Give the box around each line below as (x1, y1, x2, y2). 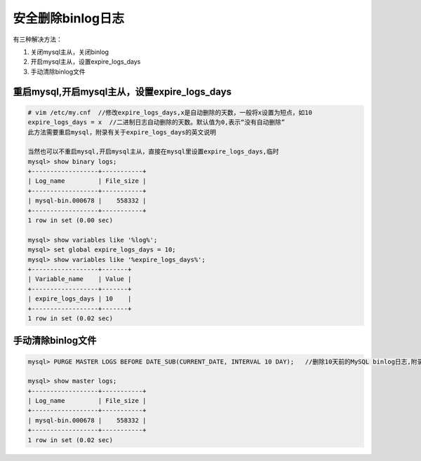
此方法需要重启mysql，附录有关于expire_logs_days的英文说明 (27, 128, 217, 136)
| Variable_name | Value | (27, 275, 132, 283)
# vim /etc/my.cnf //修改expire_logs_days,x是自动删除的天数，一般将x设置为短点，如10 (27, 109, 312, 116)
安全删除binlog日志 (13, 11, 125, 26)
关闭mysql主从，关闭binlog (30, 48, 109, 56)
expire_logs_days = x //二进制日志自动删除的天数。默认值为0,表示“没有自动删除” (27, 118, 286, 126)
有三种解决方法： (13, 35, 62, 43)
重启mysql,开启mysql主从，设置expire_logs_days (13, 85, 232, 97)
